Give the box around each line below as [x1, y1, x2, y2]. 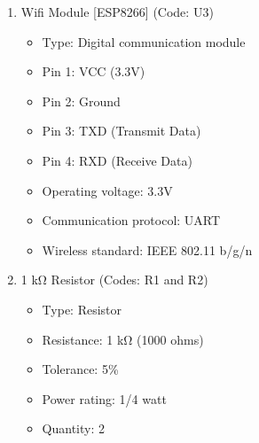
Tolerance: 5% [42, 360, 119, 378]
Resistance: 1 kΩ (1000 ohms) [42, 330, 204, 348]
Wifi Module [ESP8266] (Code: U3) [20, 3, 214, 20]
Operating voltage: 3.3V [42, 181, 173, 199]
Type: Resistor [42, 299, 122, 318]
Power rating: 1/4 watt [42, 389, 167, 408]
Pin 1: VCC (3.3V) [42, 62, 145, 81]
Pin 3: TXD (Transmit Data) [42, 121, 201, 140]
